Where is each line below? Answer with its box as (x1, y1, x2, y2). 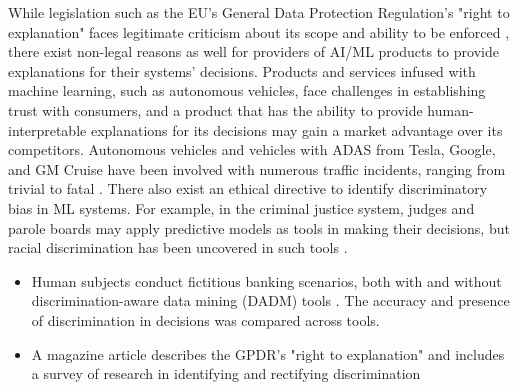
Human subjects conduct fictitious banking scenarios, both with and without (31, 270, 502, 291)
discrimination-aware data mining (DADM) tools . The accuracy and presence (31, 290, 510, 311)
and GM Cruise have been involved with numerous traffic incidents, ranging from (8, 158, 506, 179)
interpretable (8, 119, 87, 140)
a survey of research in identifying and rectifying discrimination (31, 363, 421, 384)
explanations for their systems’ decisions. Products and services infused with (8, 60, 476, 81)
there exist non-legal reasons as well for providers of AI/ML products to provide (8, 41, 499, 62)
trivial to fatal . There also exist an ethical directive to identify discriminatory (8, 178, 488, 199)
